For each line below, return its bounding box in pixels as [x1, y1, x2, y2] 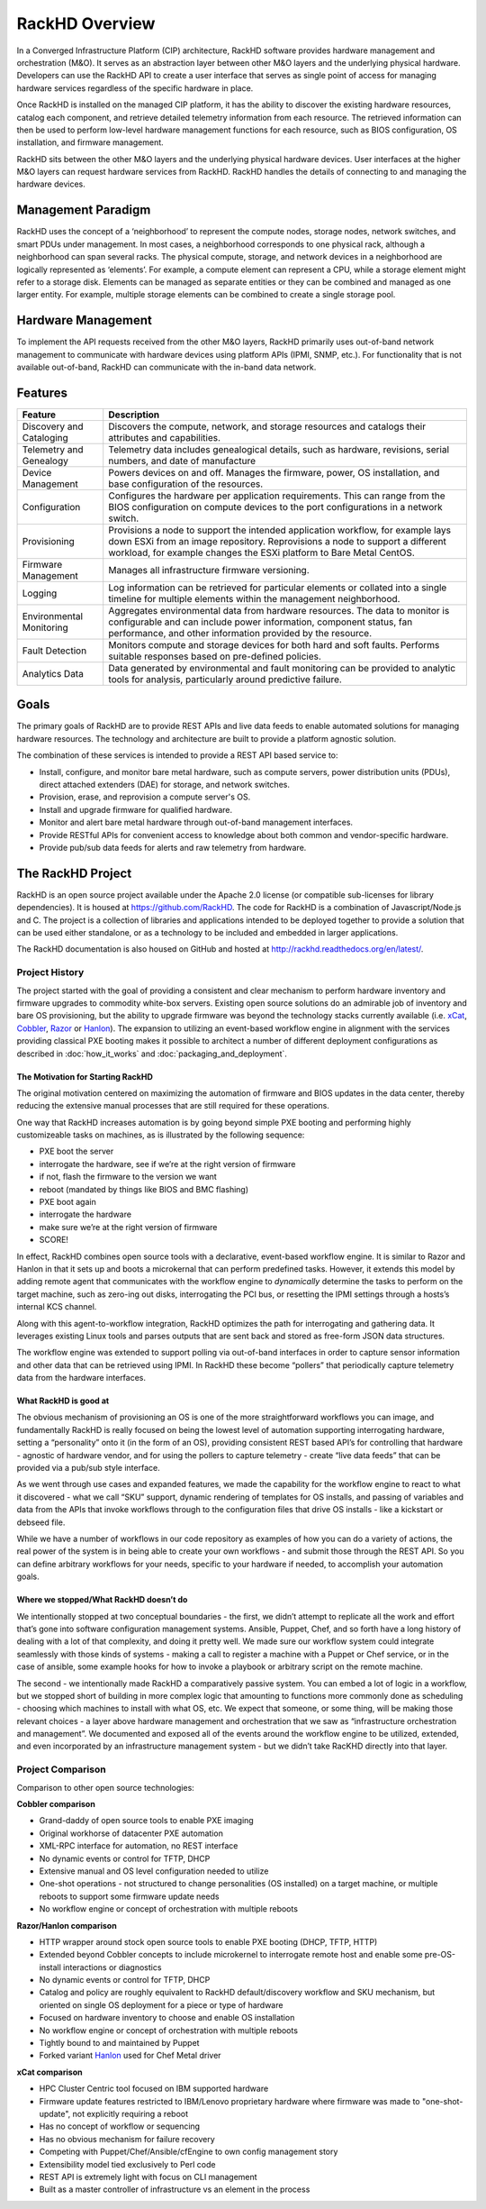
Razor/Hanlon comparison [16, 1920, 117, 1931]
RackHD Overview [16, 14, 156, 33]
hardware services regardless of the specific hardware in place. [16, 82, 254, 94]
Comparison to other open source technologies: [16, 1782, 195, 1793]
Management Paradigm [16, 203, 151, 218]
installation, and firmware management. [16, 137, 164, 148]
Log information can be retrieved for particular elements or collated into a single [108, 581, 447, 594]
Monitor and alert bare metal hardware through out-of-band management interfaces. [39, 817, 354, 828]
